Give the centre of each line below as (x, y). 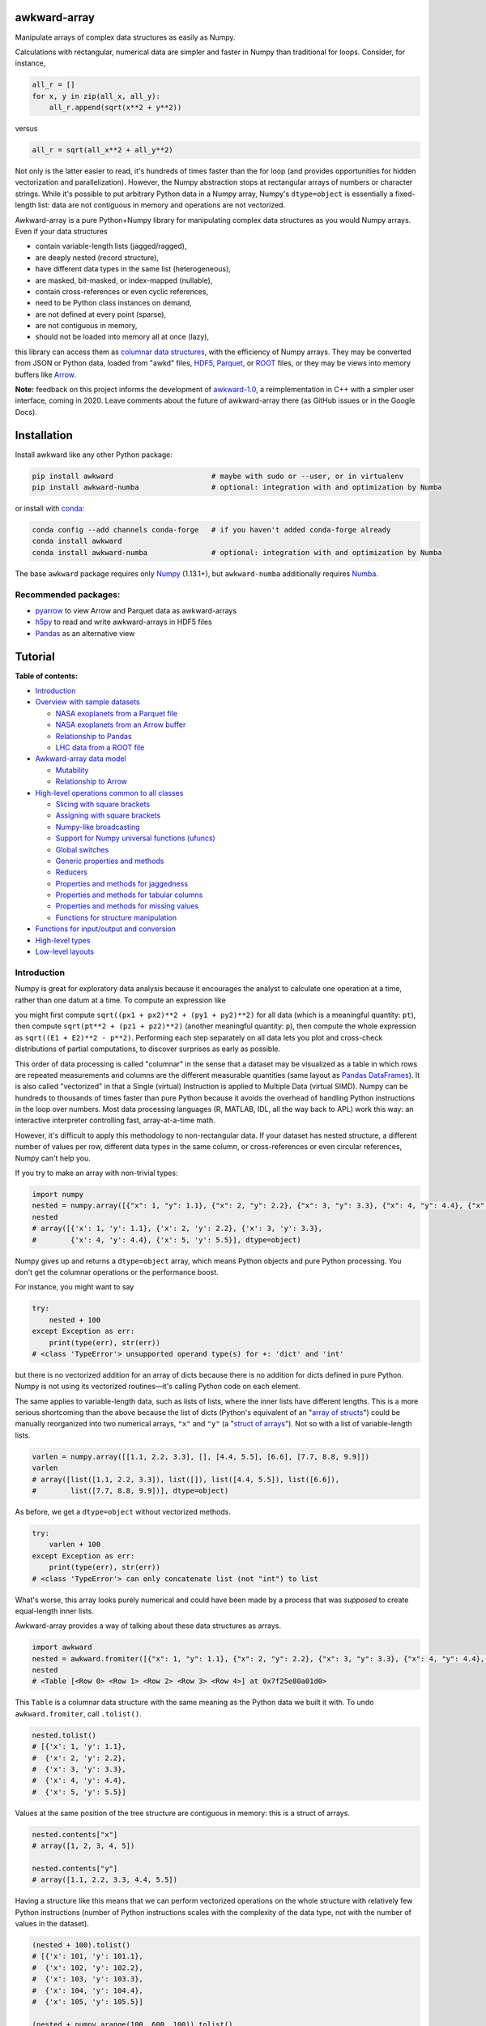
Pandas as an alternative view (85, 633)
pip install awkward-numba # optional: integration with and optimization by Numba (237, 487)
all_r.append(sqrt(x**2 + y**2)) (115, 108)
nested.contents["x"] (75, 1834)
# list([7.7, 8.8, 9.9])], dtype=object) (130, 1491)
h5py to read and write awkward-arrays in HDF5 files (124, 622)
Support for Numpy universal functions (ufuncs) (136, 838)
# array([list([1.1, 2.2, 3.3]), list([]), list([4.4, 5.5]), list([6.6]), (186, 1479)
